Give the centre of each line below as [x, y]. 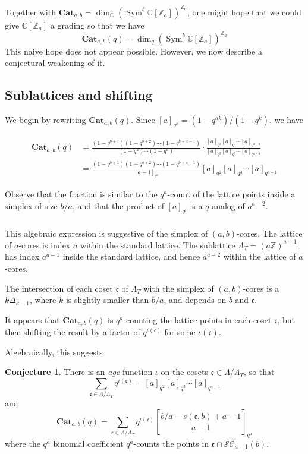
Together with [30, 12]
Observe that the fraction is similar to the [81, 193]
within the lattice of [260, 256]
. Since [143, 119]
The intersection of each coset [59, 288]
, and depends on [195, 300]
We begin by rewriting [45, 119]
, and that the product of [118, 205]
